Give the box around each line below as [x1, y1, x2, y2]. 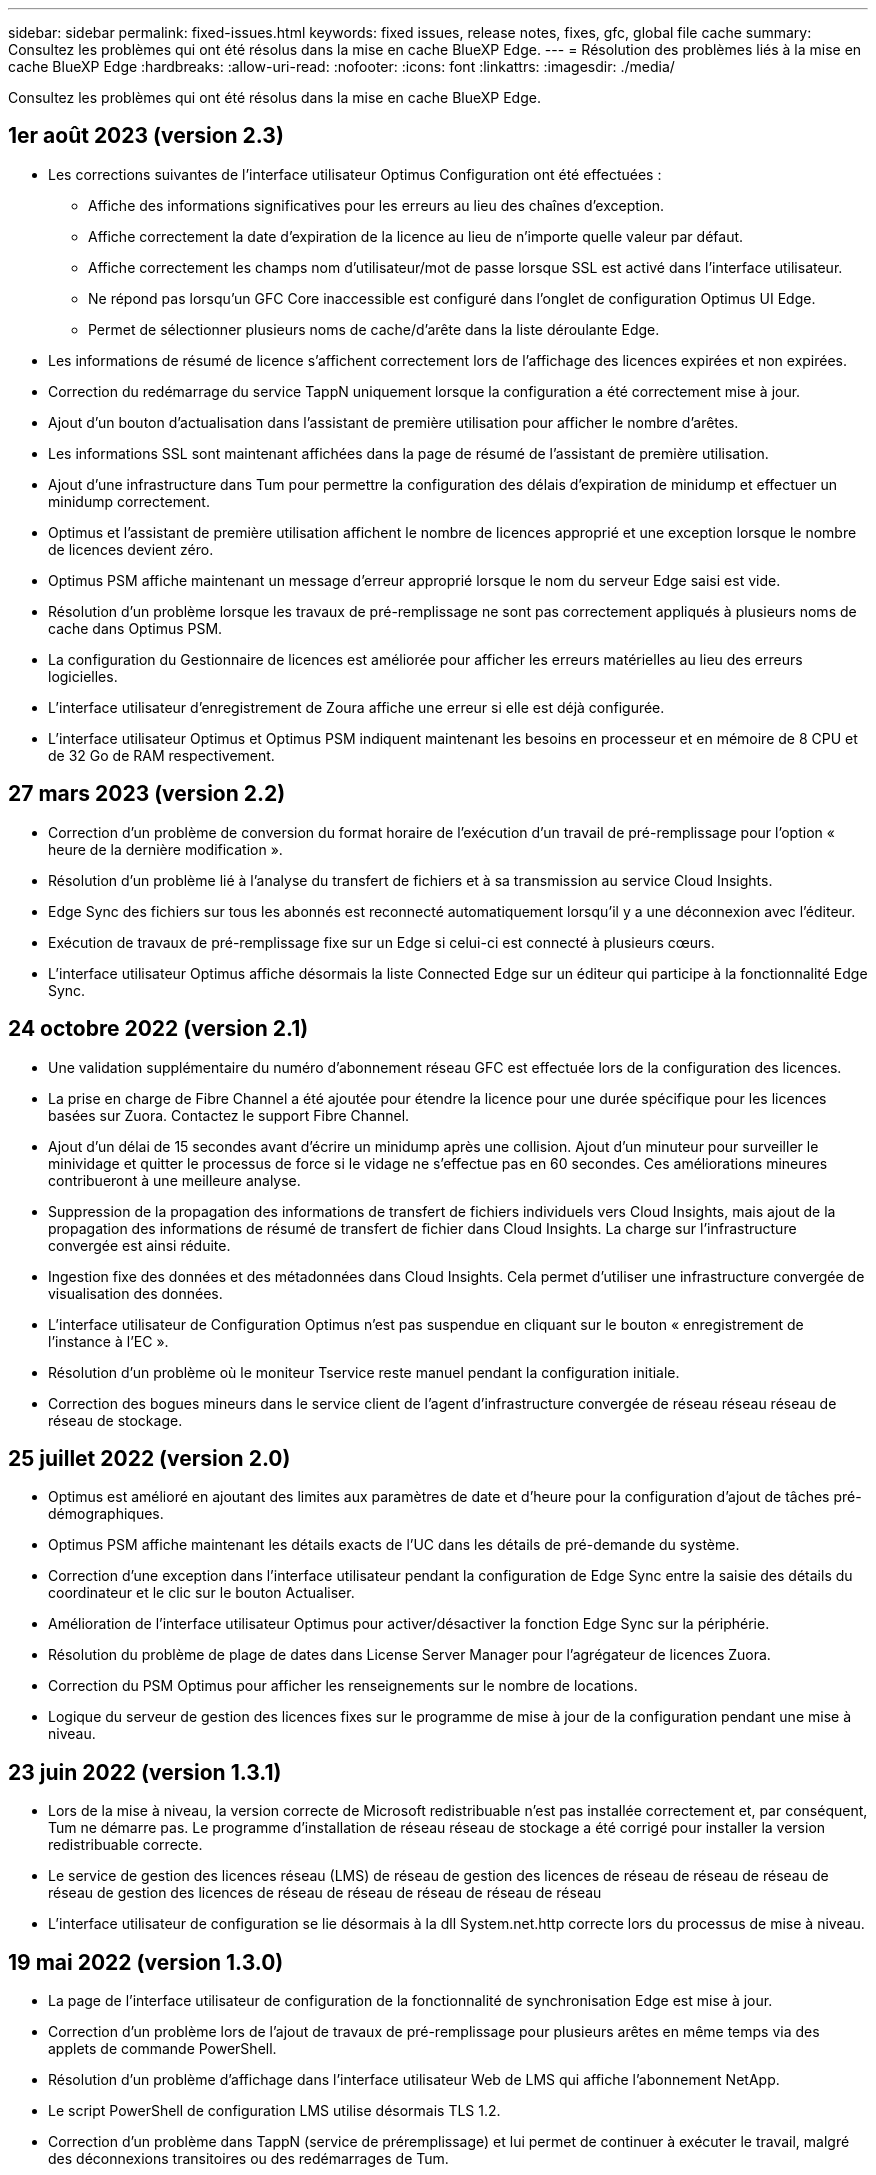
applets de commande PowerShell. [48, 2040, 277, 2058]
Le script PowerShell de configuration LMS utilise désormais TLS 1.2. [48, 2102, 501, 2120]
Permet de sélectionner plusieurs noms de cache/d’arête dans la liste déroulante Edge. [88, 320, 660, 338]
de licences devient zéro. [48, 540, 214, 558]
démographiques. [48, 1505, 164, 1523]
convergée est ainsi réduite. [48, 1236, 231, 1254]
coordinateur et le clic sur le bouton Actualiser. [48, 1584, 355, 1602]
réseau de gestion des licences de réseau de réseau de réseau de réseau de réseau [48, 1884, 602, 1902]
